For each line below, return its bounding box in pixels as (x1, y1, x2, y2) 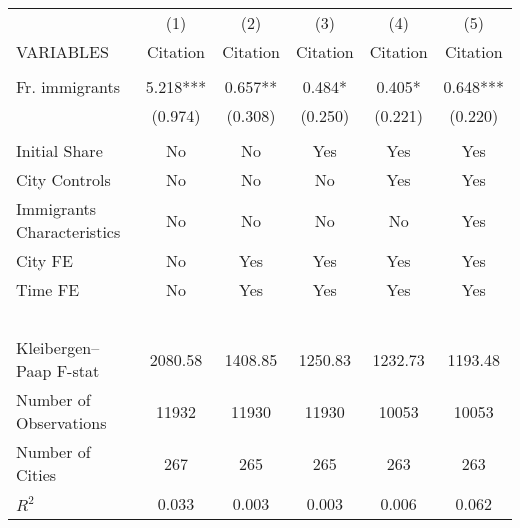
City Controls (16, 168, 111, 191)
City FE (16, 249, 73, 272)
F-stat (56, 359, 100, 382)
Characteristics (16, 220, 121, 243)
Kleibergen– (16, 336, 100, 359)
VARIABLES (16, 40, 109, 63)
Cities (16, 463, 57, 486)
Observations (16, 411, 107, 434)
